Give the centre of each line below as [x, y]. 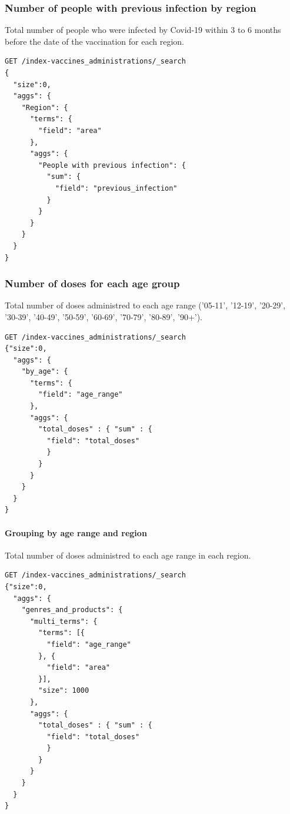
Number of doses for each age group [92, 283]
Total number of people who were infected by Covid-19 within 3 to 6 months [143, 30]
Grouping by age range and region [76, 532]
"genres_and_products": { [72, 610]
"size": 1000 [64, 691]
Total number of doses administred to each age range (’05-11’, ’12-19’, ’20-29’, [145, 305]
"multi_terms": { [64, 621]
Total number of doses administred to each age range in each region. [128, 555]
